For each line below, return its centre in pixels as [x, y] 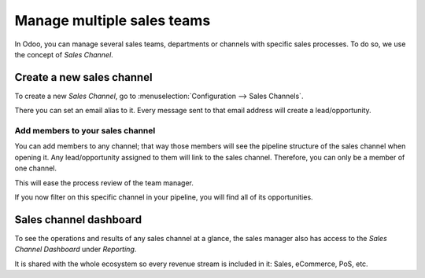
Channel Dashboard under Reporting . [76, 249]
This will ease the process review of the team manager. [104, 183]
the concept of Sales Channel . [64, 54]
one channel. [36, 168]
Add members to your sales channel [85, 131]
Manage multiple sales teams [113, 20]
